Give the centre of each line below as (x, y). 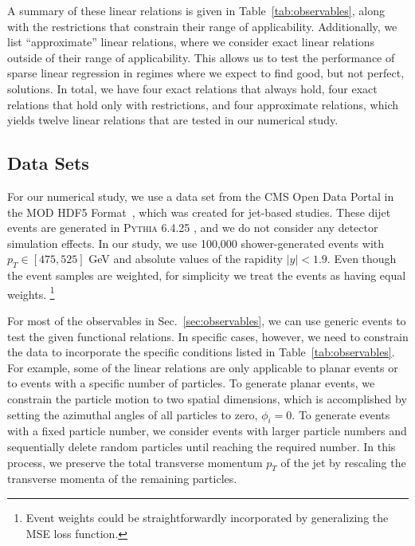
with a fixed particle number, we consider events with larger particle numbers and (207, 431)
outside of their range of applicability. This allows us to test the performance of (201, 57)
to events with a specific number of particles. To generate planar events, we (191, 383)
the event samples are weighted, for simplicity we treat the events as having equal (207, 275)
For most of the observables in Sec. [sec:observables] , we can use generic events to (207, 320)
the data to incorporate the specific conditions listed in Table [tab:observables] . (201, 352)
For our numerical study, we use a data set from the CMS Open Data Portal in (201, 196)
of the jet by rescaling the (343, 462)
